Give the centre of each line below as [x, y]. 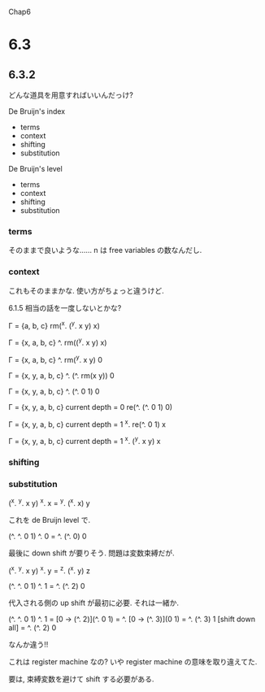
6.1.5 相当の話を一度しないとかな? [65, 307]
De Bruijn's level [35, 169]
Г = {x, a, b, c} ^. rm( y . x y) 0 [56, 359]
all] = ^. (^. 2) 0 [33, 628]
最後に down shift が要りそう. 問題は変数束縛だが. [91, 553]
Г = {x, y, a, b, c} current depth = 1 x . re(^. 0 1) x [87, 424]
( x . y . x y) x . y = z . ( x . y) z [50, 570]
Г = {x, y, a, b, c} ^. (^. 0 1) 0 [54, 391]
